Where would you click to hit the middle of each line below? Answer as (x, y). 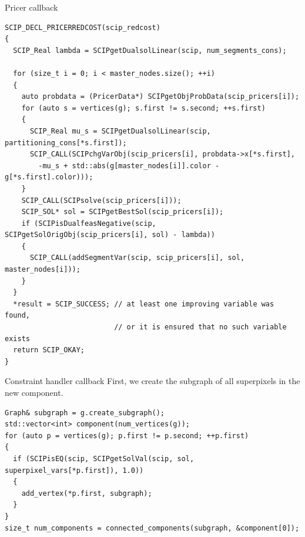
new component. (34, 392)
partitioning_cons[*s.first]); (66, 143)
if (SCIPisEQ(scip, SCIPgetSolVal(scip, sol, (104, 458)
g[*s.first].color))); (49, 177)
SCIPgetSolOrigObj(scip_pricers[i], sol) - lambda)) (110, 235)
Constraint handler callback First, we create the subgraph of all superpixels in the (152, 381)
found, (17, 316)
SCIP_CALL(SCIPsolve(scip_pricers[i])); (101, 200)
